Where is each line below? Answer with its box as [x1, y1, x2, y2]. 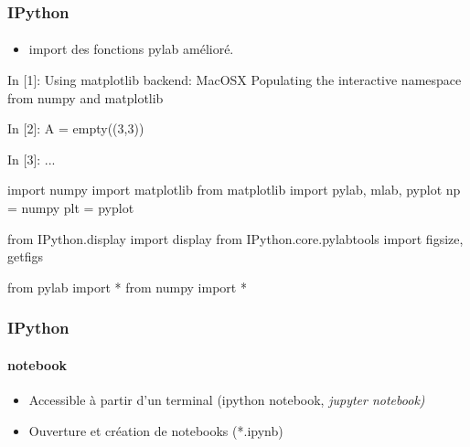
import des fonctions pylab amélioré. [28, 39, 234, 59]
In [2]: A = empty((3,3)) [7, 119, 144, 138]
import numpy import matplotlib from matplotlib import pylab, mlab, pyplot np [7, 180, 461, 199]
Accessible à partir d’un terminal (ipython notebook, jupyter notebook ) [28, 390, 425, 410]
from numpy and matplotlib [7, 88, 164, 107]
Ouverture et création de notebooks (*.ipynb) [28, 420, 283, 440]
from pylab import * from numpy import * [7, 277, 247, 296]
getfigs [7, 247, 43, 266]
